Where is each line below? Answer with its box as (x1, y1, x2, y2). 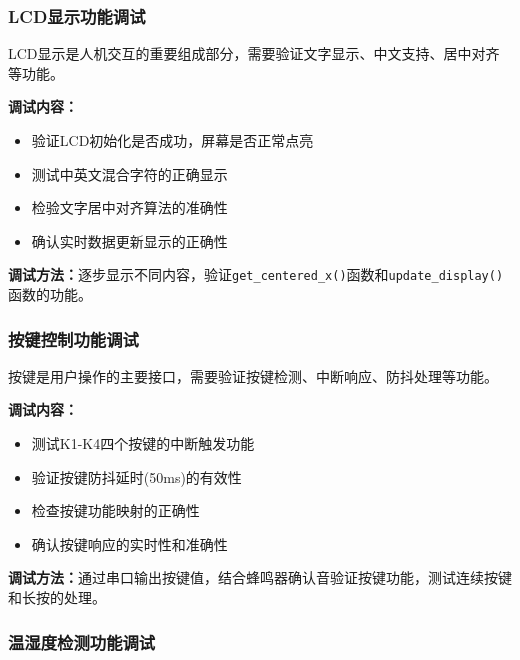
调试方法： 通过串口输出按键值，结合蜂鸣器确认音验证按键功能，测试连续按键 (8, 567, 512, 588)
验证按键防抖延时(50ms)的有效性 (31, 466, 242, 487)
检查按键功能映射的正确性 (31, 500, 200, 521)
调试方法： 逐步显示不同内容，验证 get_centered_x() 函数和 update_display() (8, 264, 504, 285)
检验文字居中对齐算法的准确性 (31, 197, 228, 218)
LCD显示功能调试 (8, 3, 146, 28)
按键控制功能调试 (8, 326, 139, 351)
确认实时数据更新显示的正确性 (31, 230, 228, 251)
